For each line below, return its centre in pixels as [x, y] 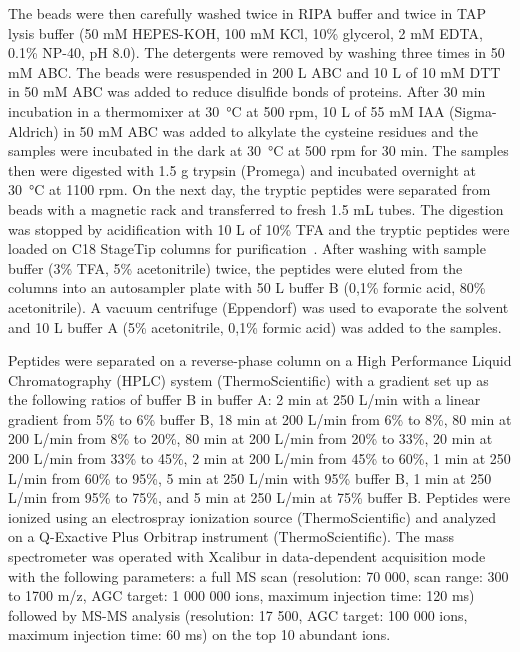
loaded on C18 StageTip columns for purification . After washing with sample [247, 248]
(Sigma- [473, 110]
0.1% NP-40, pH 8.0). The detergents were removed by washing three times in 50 [256, 52]
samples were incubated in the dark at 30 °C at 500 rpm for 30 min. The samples [258, 150]
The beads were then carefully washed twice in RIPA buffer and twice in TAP [247, 13]
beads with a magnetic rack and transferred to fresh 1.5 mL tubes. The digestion [256, 208]
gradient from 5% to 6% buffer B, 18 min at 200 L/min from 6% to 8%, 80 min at [260, 418]
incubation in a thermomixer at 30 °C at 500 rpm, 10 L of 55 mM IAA [226, 110]
